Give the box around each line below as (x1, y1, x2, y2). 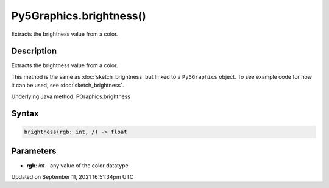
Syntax (11, 109, 39, 119)
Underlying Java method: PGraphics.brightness (11, 93, 131, 100)
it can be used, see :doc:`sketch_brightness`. (11, 82, 124, 89)
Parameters (11, 146, 57, 156)
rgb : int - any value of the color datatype (26, 162, 129, 169)
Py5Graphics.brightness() (11, 9, 146, 22)
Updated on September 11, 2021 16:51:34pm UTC (11, 173, 134, 180)
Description (11, 46, 57, 56)
